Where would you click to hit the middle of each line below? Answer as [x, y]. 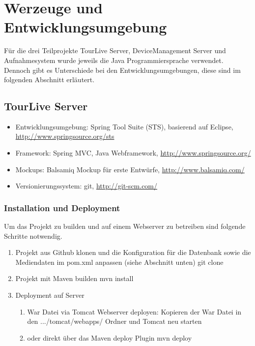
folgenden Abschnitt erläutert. [49, 79]
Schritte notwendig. [33, 236]
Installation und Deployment [62, 207]
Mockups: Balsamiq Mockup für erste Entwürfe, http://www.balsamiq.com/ [130, 169]
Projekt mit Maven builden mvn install [74, 278]
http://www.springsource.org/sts [65, 136]
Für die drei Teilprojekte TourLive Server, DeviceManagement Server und [115, 50]
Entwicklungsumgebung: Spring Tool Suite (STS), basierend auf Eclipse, [124, 126]
